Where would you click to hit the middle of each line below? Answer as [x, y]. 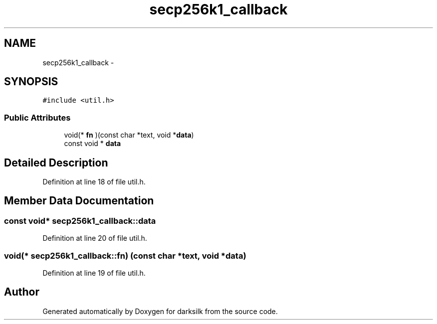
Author [22, 292]
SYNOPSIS [31, 82]
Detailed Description [56, 162]
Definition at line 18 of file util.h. [94, 182]
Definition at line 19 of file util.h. [94, 273]
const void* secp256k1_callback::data [80, 221]
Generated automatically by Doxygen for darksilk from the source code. [160, 311]
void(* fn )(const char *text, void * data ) [129, 135]
